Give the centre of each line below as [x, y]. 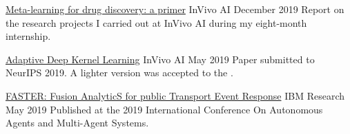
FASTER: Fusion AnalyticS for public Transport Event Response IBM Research [175, 95]
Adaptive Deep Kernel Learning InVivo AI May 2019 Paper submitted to [160, 59]
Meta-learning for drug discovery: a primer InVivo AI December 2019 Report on [175, 9]
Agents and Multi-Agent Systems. [77, 123]
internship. [28, 36]
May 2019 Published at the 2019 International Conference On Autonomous [164, 109]
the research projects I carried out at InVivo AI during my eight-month [156, 22]
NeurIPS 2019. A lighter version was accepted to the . [119, 72]
